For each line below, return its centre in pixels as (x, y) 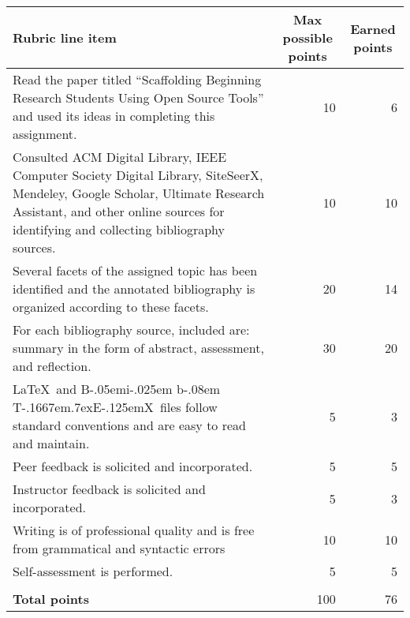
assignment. (45, 134)
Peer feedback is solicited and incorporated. (133, 466)
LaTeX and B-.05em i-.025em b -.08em (117, 389)
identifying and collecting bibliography (119, 229)
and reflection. (52, 366)
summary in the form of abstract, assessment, (138, 348)
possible (307, 37)
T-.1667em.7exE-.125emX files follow (115, 407)
